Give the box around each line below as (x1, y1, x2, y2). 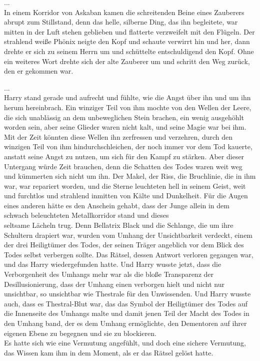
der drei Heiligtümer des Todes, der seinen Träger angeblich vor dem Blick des (4, 239, 244, 250)
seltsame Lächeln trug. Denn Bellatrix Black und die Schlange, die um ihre (4, 220, 233, 230)
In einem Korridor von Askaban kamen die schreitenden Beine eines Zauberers (4, 7, 244, 17)
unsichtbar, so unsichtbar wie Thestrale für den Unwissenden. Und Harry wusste (4, 288, 251, 299)
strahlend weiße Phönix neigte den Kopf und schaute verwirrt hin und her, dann (4, 36, 250, 47)
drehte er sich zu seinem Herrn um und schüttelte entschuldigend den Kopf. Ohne (4, 46, 254, 56)
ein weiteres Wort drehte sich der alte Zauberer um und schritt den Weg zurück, (4, 56, 250, 66)
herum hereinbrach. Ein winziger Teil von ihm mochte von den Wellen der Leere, (4, 102, 251, 112)
